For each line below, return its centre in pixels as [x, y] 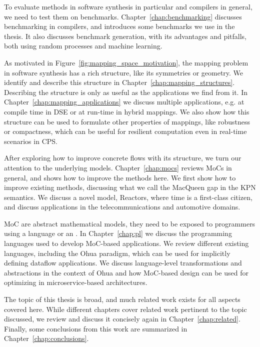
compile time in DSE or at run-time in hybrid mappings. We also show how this [127, 111]
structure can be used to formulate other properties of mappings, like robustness [127, 121]
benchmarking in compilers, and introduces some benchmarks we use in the [119, 26]
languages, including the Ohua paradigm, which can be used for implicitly [117, 253]
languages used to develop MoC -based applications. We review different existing [126, 243]
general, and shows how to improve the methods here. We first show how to [120, 177]
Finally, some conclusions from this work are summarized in [96, 328]
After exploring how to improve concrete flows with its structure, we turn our [123, 158]
